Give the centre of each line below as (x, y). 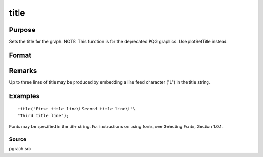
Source (18, 139)
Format (20, 55)
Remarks (23, 71)
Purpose (22, 30)
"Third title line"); (43, 116)
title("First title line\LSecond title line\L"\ (77, 109)
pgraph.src (20, 149)
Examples (24, 96)
